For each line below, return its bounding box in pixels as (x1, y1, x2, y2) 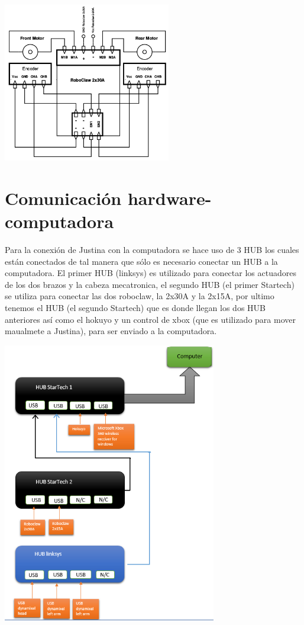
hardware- (127, 185, 212, 210)
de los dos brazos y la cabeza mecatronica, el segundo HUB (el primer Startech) (5, 278, 295, 290)
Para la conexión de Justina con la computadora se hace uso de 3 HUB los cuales (5, 243, 299, 256)
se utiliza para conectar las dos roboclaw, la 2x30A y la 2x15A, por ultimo (5, 290, 274, 302)
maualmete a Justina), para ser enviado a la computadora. (5, 325, 217, 337)
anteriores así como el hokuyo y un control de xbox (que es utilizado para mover (5, 313, 296, 325)
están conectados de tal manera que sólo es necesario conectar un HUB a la (5, 255, 278, 267)
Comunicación (5, 185, 122, 210)
